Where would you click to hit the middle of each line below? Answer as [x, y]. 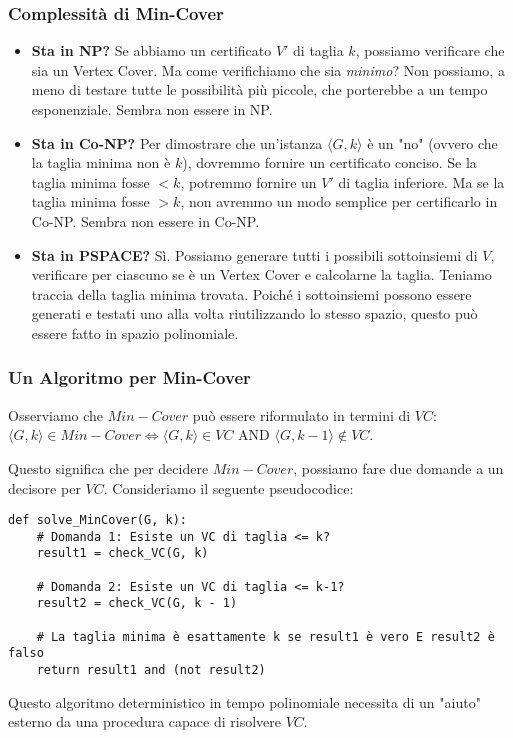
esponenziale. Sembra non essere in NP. [152, 109]
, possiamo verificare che [430, 50]
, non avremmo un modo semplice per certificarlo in [339, 201]
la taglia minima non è [101, 162]
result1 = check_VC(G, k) [122, 553]
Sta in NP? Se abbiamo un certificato [151, 50]
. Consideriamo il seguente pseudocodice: [228, 487]
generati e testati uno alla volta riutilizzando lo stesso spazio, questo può [254, 313]
